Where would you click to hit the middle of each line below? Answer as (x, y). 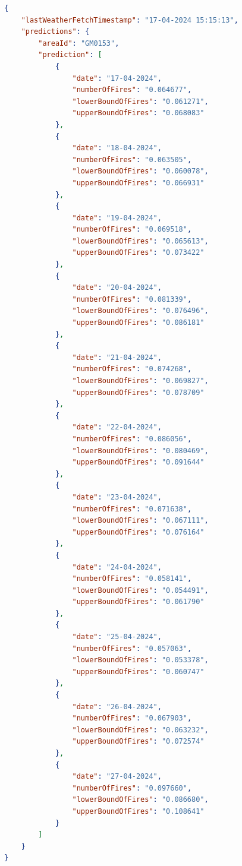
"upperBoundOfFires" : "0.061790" (138, 602)
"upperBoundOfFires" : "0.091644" (138, 462)
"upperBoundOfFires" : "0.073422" (138, 253)
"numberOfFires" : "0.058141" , (132, 579)
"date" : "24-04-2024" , (117, 567)
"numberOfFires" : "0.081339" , (132, 299)
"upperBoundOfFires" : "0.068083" (138, 113)
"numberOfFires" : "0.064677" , (132, 90)
